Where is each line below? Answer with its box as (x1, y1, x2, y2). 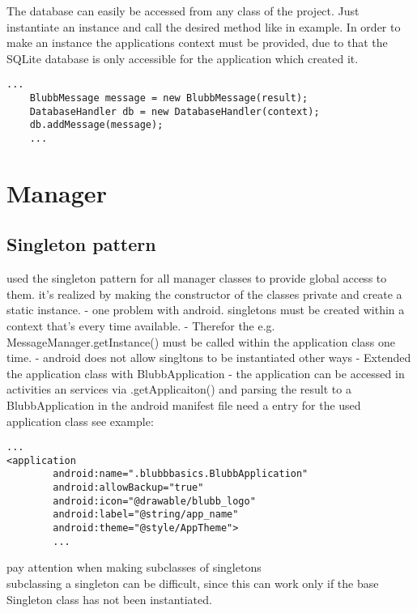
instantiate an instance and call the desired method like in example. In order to (6, 18, 401, 35)
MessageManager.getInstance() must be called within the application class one (6, 333, 395, 350)
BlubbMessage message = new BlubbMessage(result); (29, 92, 308, 104)
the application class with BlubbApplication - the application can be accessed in (6, 364, 405, 381)
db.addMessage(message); (29, 119, 164, 131)
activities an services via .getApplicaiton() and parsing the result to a (6, 381, 351, 398)
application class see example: (6, 412, 154, 429)
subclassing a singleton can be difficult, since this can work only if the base (6, 575, 379, 592)
